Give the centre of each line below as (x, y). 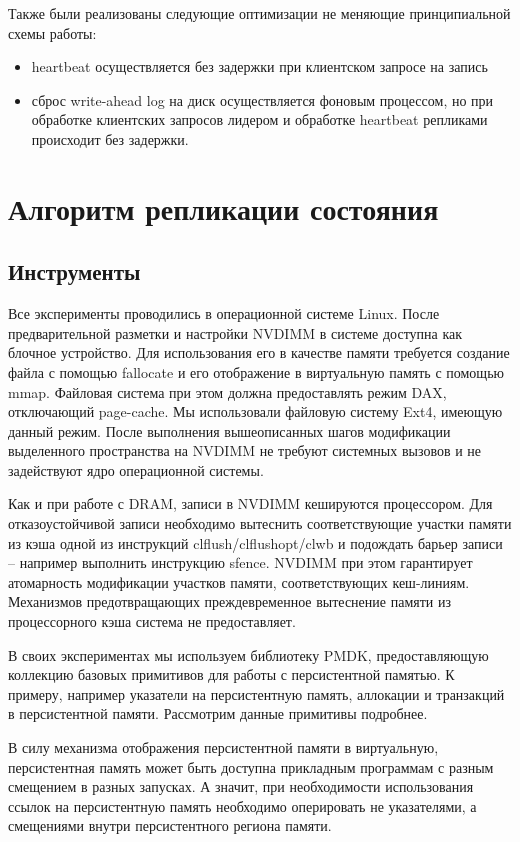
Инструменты (74, 271)
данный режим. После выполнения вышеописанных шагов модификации (229, 430)
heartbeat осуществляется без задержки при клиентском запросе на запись (259, 66)
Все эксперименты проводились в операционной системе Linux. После (224, 313)
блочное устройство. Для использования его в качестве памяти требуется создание (259, 352)
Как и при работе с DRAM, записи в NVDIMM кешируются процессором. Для (250, 503)
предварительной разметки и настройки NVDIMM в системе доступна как (235, 332)
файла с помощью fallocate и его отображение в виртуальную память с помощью (256, 371)
